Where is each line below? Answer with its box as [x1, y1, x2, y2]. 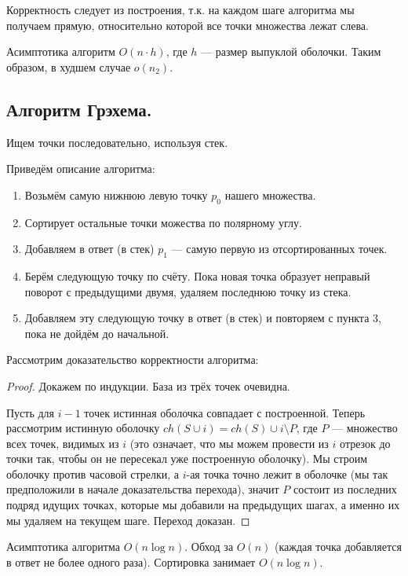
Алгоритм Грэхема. [6, 97, 152, 121]
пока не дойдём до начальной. [24, 325, 169, 341]
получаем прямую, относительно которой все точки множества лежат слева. [6, 17, 369, 33]
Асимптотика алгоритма [6, 538, 120, 555]
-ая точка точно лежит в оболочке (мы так [186, 465, 388, 482]
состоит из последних [293, 481, 397, 497]
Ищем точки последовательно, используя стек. [6, 134, 228, 150]
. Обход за [184, 538, 234, 555]
